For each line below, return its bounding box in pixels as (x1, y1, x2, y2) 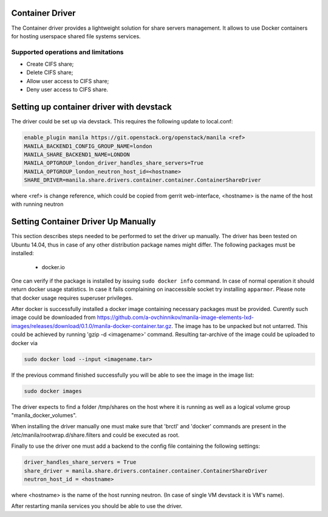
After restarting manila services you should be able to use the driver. (11, 502, 183, 510)
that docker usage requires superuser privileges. (11, 294, 134, 301)
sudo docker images (24, 388, 82, 394)
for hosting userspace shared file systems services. (11, 32, 141, 39)
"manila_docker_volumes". (11, 411, 77, 419)
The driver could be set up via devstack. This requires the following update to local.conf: (11, 118, 233, 125)
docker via (11, 339, 38, 346)
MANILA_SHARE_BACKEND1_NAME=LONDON (24, 151, 130, 158)
